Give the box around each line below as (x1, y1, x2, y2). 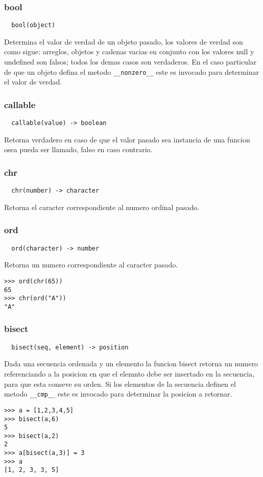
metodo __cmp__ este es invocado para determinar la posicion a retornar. (4, 388, 232, 399)
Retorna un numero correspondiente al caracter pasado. (4, 259, 178, 270)
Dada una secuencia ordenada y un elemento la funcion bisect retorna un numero (4, 358, 258, 369)
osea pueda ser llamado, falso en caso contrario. (4, 144, 153, 155)
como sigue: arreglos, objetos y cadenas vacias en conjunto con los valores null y (4, 46, 254, 57)
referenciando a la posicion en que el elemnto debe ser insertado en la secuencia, (4, 368, 255, 379)
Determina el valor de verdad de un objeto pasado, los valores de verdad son (4, 36, 243, 47)
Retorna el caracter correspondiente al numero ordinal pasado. (4, 201, 200, 212)
